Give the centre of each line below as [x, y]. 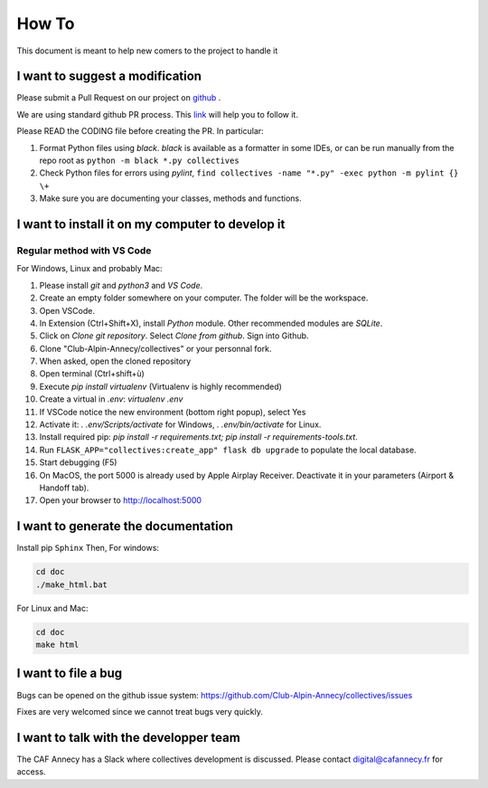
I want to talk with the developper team [129, 737]
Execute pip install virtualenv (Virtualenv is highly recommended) [160, 386]
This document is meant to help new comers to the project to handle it [147, 51]
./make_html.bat [72, 584]
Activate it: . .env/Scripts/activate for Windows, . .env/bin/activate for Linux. [180, 424]
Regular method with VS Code [84, 251]
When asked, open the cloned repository [115, 361]
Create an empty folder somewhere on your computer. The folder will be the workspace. [204, 298]
